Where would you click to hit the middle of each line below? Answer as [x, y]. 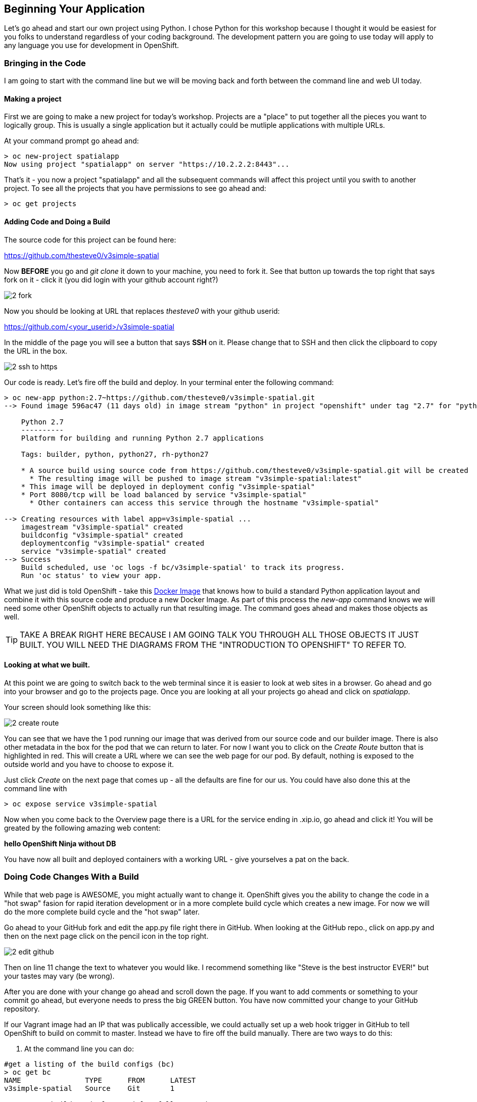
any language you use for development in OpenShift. [92, 45]
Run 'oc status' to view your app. [91, 575]
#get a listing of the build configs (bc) [89, 1064]
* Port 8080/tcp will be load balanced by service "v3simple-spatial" [164, 494]
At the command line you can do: [79, 1048]
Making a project [33, 99]
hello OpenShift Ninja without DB [60, 843]
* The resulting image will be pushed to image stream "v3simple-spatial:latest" [196, 478]
